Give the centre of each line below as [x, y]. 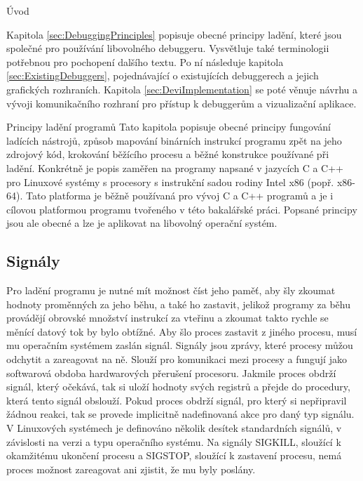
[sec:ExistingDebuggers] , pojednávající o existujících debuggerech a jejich [163, 75]
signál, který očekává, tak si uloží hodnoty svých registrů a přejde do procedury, [178, 387]
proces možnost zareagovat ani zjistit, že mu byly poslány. [131, 469]
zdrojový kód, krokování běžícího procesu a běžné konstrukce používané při [168, 154]
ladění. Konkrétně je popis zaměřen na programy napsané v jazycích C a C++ [175, 167]
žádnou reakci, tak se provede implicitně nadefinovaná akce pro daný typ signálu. [180, 414]
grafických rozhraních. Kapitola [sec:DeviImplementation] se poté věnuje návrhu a [182, 89]
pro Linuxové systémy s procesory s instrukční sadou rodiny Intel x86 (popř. [170, 182]
